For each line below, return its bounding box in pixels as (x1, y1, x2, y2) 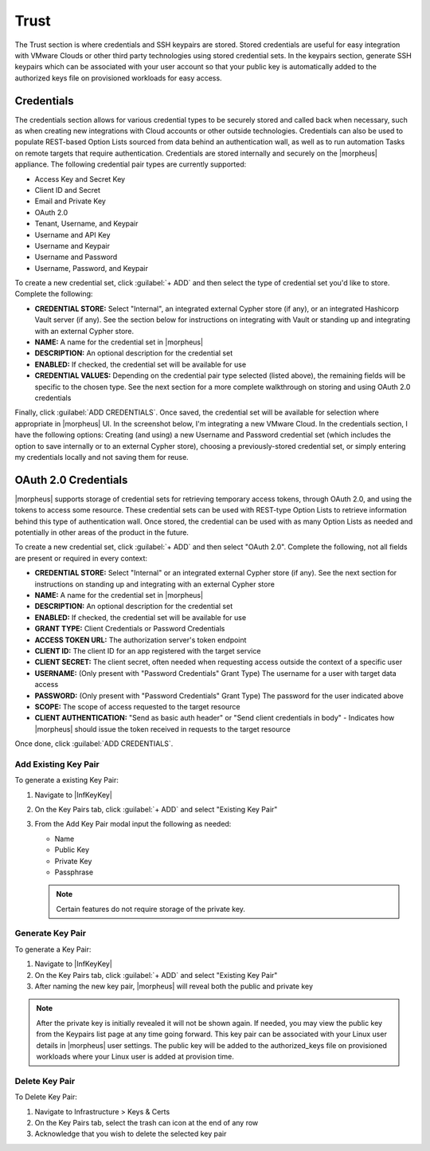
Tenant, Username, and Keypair (34, 219, 139, 229)
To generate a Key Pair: (14, 945, 92, 954)
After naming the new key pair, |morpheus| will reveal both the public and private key (34, 981, 314, 992)
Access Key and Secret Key (34, 174, 126, 183)
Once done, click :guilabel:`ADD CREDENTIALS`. (14, 739, 174, 748)
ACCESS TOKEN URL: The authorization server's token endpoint (34, 634, 247, 645)
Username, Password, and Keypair (34, 263, 149, 273)
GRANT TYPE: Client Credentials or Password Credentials (34, 624, 225, 634)
